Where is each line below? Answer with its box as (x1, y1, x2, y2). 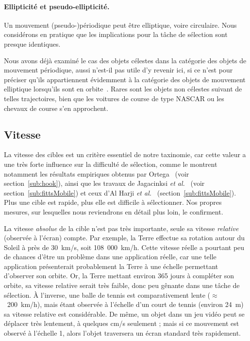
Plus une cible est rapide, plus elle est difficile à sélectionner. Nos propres (4, 197, 222, 207)
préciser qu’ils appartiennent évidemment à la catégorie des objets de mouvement (4, 74, 246, 84)
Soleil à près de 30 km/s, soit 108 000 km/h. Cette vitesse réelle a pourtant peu (4, 242, 245, 252)
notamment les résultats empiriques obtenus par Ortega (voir (4, 168, 189, 179)
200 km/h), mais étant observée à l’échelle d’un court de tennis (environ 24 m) (7, 299, 244, 309)
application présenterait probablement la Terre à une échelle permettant (4, 261, 218, 271)
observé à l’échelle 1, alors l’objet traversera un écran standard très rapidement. (4, 328, 241, 338)
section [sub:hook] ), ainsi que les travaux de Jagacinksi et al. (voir (4, 178, 205, 188)
